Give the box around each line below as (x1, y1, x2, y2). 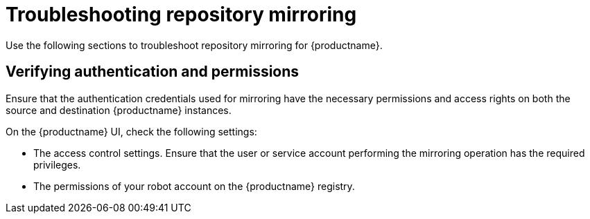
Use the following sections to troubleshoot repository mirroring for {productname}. (6, 39, 383, 51)
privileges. (33, 158, 81, 171)
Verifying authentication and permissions (6, 63, 300, 81)
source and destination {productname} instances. (6, 104, 232, 116)
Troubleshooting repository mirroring (6, 3, 357, 26)
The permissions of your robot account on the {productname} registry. (33, 180, 355, 192)
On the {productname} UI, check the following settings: (6, 125, 257, 137)
